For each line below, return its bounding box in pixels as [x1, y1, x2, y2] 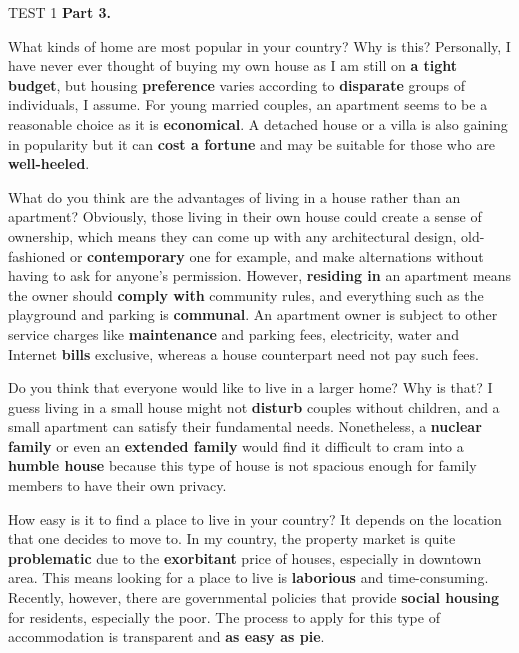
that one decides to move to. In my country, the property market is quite [8, 528, 456, 549]
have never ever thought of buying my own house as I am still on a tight [8, 55, 458, 76]
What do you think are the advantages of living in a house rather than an [8, 186, 461, 207]
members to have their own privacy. [8, 475, 227, 496]
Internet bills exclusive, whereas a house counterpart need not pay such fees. [8, 343, 479, 364]
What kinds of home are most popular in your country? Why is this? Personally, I [8, 35, 511, 56]
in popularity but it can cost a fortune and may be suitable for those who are [8, 133, 496, 154]
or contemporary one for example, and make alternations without [69, 245, 484, 266]
